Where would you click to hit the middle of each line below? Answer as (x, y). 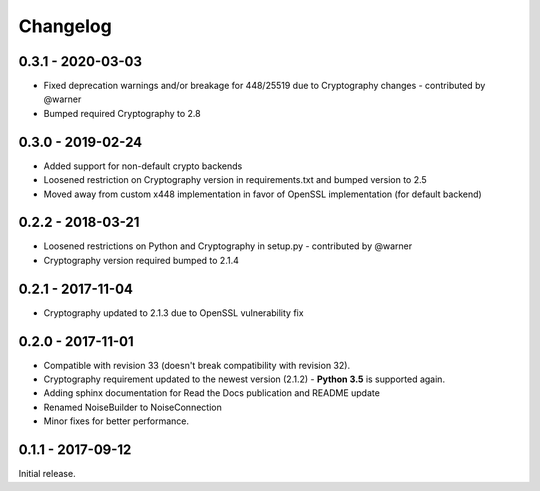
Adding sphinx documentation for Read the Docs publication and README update (211, 393)
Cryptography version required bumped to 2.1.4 (141, 260)
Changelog (65, 26)
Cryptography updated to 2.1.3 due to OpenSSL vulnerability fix (173, 312)
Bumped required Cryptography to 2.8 (122, 113)
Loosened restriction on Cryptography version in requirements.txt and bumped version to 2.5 (235, 180)
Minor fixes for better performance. (116, 421)
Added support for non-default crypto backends (143, 166)
